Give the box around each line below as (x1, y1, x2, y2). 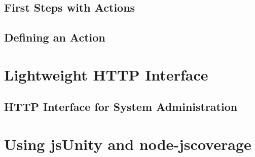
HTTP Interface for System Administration (4, 99, 238, 114)
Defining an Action (4, 29, 105, 45)
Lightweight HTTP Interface (4, 64, 208, 85)
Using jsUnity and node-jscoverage (4, 133, 251, 154)
